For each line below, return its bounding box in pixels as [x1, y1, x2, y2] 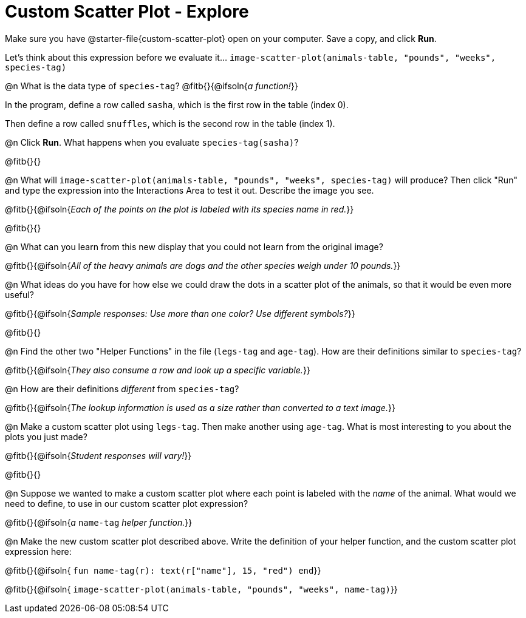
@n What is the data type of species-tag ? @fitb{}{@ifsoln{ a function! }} [5, 80, 298, 91]
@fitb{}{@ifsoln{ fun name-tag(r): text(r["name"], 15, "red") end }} [5, 565, 321, 576]
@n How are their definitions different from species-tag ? [5, 383, 239, 394]
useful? [5, 289, 34, 300]
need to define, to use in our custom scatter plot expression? [5, 498, 248, 509]
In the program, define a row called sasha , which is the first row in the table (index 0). [5, 99, 349, 110]
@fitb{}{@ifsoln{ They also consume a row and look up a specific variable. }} [5, 364, 310, 375]
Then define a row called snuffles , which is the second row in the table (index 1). [5, 118, 335, 129]
